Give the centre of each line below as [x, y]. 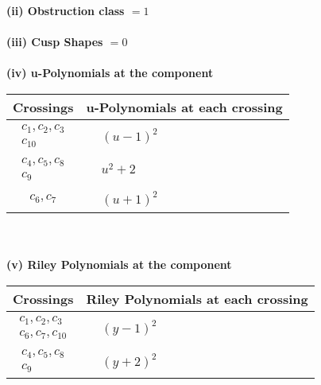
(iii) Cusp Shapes [55, 42]
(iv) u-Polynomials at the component [110, 73]
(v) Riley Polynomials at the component [119, 264]
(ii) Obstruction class [66, 10]
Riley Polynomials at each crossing [197, 299]
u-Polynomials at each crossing [184, 107]
